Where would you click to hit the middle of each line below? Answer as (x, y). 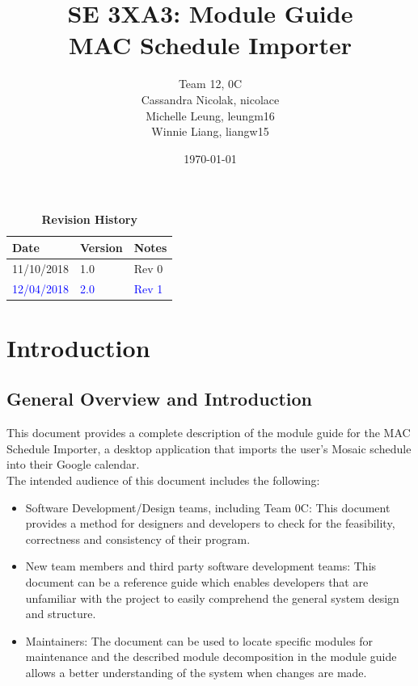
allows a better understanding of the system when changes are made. (196, 672)
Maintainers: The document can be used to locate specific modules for (199, 640)
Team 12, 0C (210, 84)
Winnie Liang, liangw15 (210, 131)
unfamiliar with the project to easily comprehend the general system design (212, 598)
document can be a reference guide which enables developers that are (197, 581)
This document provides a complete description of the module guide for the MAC (209, 433)
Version (101, 247)
